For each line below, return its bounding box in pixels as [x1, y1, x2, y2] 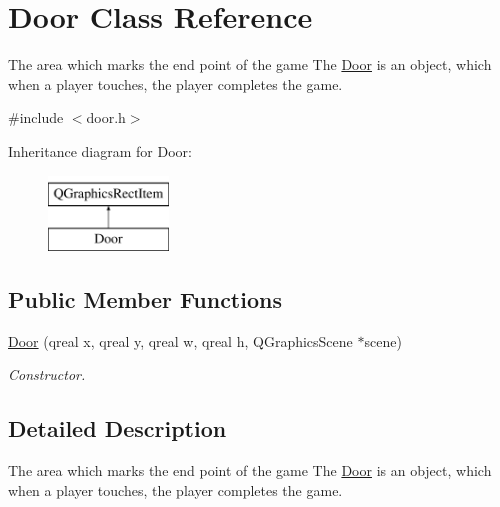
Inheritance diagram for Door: [8, 140, 192, 161]
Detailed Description [8, 413, 227, 444]
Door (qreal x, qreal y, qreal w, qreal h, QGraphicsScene [8, 330, 353, 351]
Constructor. [8, 364, 86, 385]
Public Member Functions [8, 284, 282, 315]
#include [8, 107, 64, 128]
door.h [86, 107, 126, 128]
